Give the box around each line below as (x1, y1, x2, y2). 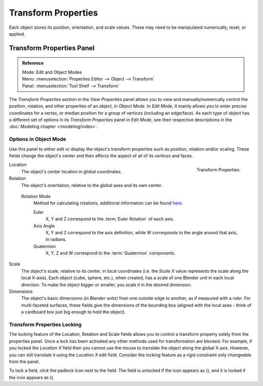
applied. (9, 31, 25, 37)
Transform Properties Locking (9, 321, 82, 328)
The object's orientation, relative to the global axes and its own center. (21, 182, 163, 188)
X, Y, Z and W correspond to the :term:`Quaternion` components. (45, 250, 176, 256)
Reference (22, 60, 44, 66)
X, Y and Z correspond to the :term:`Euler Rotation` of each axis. (45, 216, 174, 222)
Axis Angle (33, 223, 56, 229)
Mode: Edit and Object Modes (22, 69, 82, 75)
